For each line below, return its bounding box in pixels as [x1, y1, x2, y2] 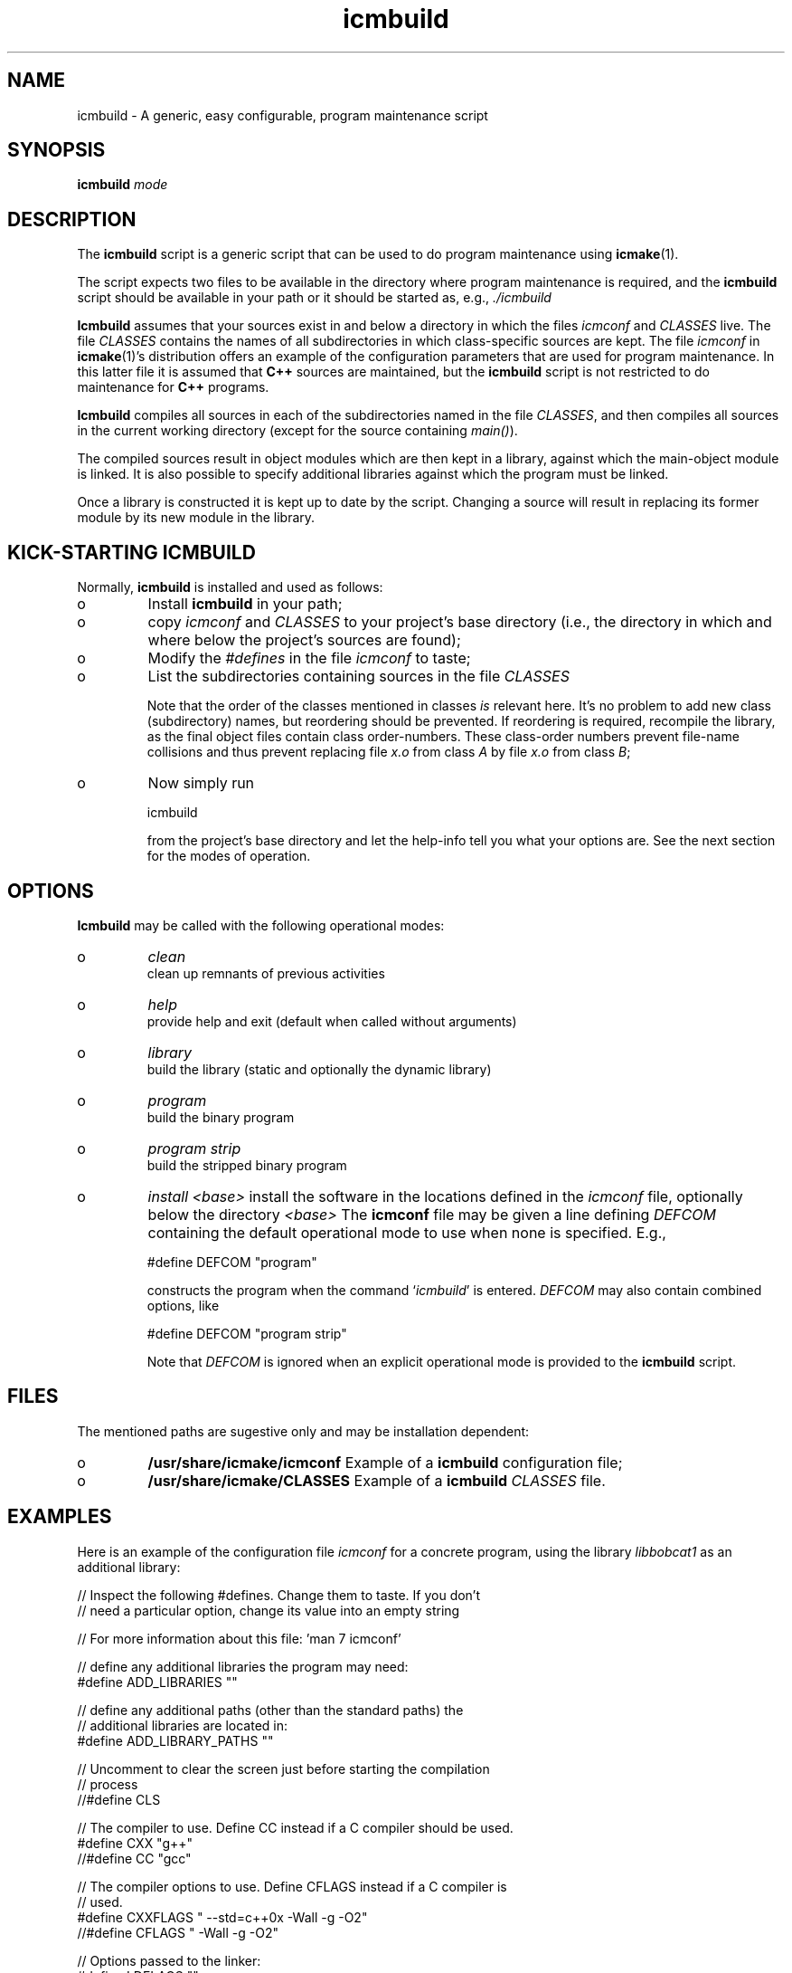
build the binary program [146, 1109, 295, 1125]
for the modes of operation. [146, 848, 311, 864]
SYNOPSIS [7, 138, 106, 162]
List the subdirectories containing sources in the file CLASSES [147, 667, 570, 686]
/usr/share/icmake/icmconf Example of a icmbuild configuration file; [147, 1453, 623, 1472]
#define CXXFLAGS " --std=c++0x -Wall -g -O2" [77, 1909, 368, 1925]
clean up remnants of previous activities [146, 965, 385, 981]
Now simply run [147, 774, 255, 793]
